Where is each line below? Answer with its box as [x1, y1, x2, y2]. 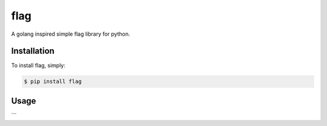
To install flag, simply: [11, 62, 66, 69]
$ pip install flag [24, 78, 82, 85]
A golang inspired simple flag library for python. [11, 30, 130, 38]
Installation [11, 46, 54, 56]
